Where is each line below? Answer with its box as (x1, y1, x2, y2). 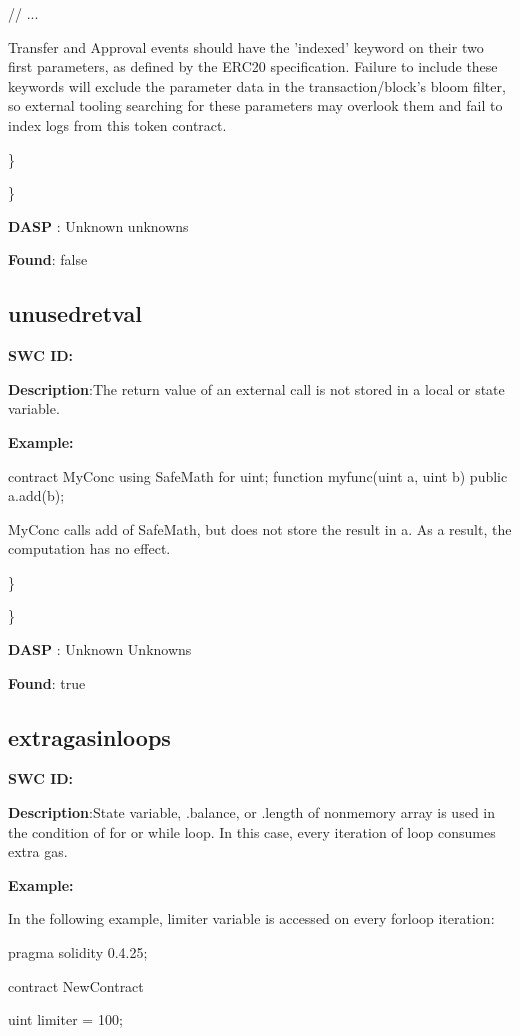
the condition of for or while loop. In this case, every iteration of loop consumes (8, 821, 496, 842)
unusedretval (8, 298, 142, 329)
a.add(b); (8, 485, 65, 506)
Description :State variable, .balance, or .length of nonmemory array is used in (8, 802, 495, 823)
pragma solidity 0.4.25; (8, 942, 148, 963)
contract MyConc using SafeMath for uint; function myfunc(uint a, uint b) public (8, 465, 508, 486)
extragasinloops (8, 721, 171, 752)
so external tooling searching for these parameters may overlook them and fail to (8, 95, 503, 116)
